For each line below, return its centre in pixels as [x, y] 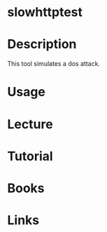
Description [42, 45]
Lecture [30, 124]
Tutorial [30, 156]
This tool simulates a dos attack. [53, 64]
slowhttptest [45, 12]
